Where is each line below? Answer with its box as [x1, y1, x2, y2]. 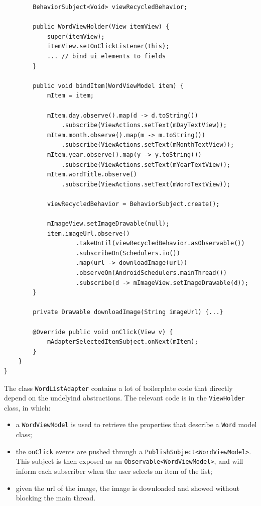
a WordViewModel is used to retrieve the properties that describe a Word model [16, 419, 257, 430]
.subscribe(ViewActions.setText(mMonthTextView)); [61, 141, 234, 149]
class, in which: [4, 402, 51, 413]
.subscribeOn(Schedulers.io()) [76, 249, 180, 257]
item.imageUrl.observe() [47, 230, 130, 237]
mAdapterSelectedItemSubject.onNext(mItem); [47, 338, 198, 346]
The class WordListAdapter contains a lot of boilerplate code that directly [4, 382, 233, 393]
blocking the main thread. [16, 492, 96, 503]
